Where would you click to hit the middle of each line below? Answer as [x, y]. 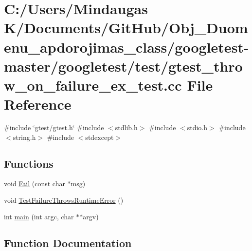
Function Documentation [68, 242]
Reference [38, 104]
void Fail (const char [35, 183]
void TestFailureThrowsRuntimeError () [64, 200]
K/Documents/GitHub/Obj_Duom [126, 28]
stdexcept [99, 137]
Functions [29, 163]
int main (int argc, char [39, 216]
